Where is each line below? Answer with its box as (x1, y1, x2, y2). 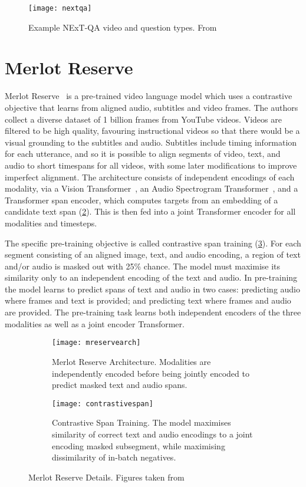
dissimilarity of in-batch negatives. (52, 451, 176, 463)
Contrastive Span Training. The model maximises (52, 416, 231, 429)
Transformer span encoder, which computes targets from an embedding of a (5, 193, 278, 206)
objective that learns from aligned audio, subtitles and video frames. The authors (5, 101, 298, 113)
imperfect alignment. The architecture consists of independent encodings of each (5, 170, 295, 183)
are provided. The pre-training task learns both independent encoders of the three (5, 306, 301, 318)
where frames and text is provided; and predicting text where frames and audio (5, 294, 291, 307)
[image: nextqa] (28, 4, 92, 12)
